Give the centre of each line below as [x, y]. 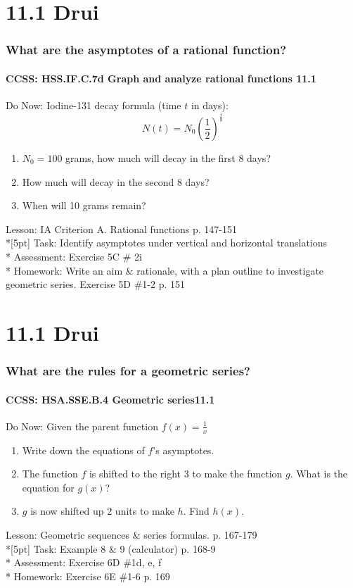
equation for [48, 487]
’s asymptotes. [184, 450]
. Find [196, 511]
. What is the [319, 474]
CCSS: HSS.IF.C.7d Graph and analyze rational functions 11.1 [161, 78]
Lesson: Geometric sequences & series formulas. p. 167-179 [131, 534]
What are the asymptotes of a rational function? [146, 50]
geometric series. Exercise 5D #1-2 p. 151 [96, 284]
